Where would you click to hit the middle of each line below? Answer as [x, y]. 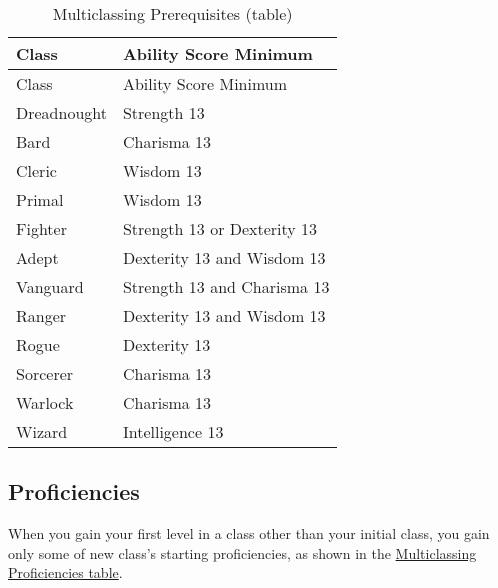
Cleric [36, 170]
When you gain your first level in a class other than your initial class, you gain [249, 533]
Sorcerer [45, 373]
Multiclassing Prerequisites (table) [172, 13]
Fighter [41, 228]
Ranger [41, 315]
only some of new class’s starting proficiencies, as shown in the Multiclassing [242, 552]
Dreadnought [61, 112]
